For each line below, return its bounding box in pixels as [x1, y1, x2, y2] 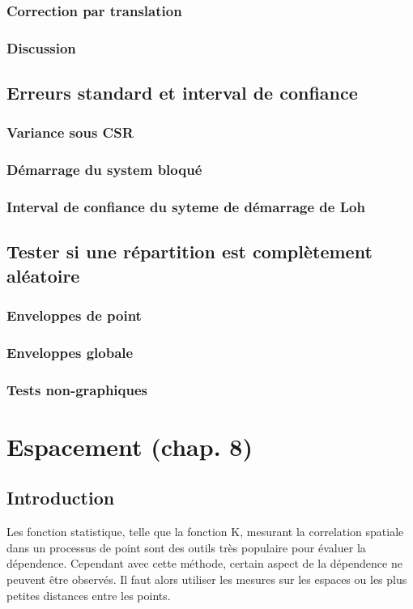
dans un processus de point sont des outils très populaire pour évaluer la [6, 539, 366, 556]
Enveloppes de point [6, 305, 142, 326]
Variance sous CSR [6, 122, 134, 143]
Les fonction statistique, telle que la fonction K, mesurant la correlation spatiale [6, 523, 404, 540]
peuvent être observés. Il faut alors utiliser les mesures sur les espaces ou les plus [6, 571, 407, 588]
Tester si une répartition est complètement [6, 239, 373, 264]
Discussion [6, 37, 76, 57]
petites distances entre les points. [6, 586, 171, 603]
